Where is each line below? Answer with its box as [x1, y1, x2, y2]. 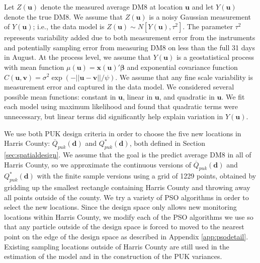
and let [192, 2, 214, 12]
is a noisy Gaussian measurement [149, 11, 251, 22]
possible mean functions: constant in [4, 91, 116, 102]
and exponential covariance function [127, 61, 238, 72]
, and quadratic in [159, 91, 215, 102]
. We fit [221, 91, 245, 102]
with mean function [4, 61, 64, 72]
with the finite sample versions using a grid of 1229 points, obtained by [37, 170, 256, 181]
